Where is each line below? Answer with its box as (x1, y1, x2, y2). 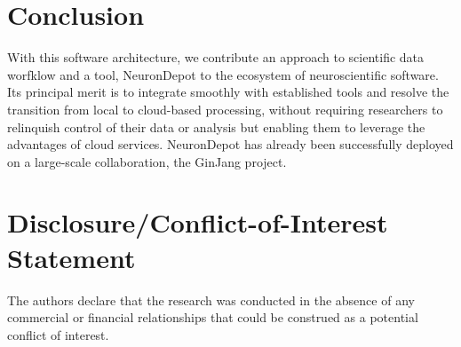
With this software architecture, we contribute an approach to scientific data (7, 48, 425, 67)
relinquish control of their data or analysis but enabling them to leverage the (7, 117, 425, 136)
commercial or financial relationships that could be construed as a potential (7, 308, 418, 327)
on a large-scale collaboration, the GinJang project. (7, 152, 287, 170)
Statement (7, 239, 136, 275)
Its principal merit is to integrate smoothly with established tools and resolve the (7, 83, 449, 101)
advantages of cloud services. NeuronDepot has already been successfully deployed (7, 135, 454, 154)
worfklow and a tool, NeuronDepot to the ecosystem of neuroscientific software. (7, 65, 439, 83)
